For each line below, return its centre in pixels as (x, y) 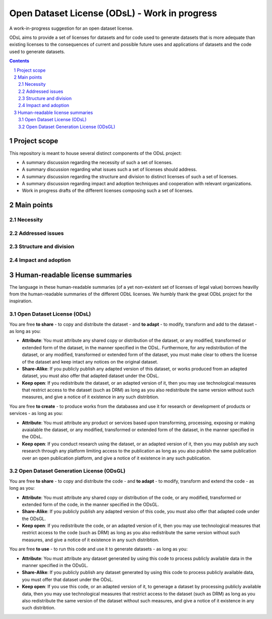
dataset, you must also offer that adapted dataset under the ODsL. (91, 376)
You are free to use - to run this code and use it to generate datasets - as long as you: (98, 549)
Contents (19, 61)
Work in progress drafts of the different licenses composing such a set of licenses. (108, 191)
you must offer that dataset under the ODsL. (67, 579)
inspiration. (21, 301)
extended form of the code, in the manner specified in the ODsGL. (90, 504)
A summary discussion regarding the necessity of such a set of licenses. (97, 162)
